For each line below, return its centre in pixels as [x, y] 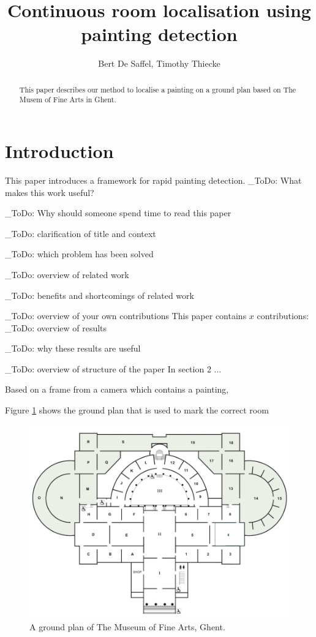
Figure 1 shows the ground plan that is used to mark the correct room [137, 410]
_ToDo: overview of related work [67, 274]
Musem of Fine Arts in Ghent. [68, 100]
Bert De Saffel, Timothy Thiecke [159, 63]
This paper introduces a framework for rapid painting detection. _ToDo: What [153, 180]
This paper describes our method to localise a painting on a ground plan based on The [158, 89]
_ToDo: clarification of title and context [81, 233]
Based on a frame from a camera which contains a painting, [117, 389]
